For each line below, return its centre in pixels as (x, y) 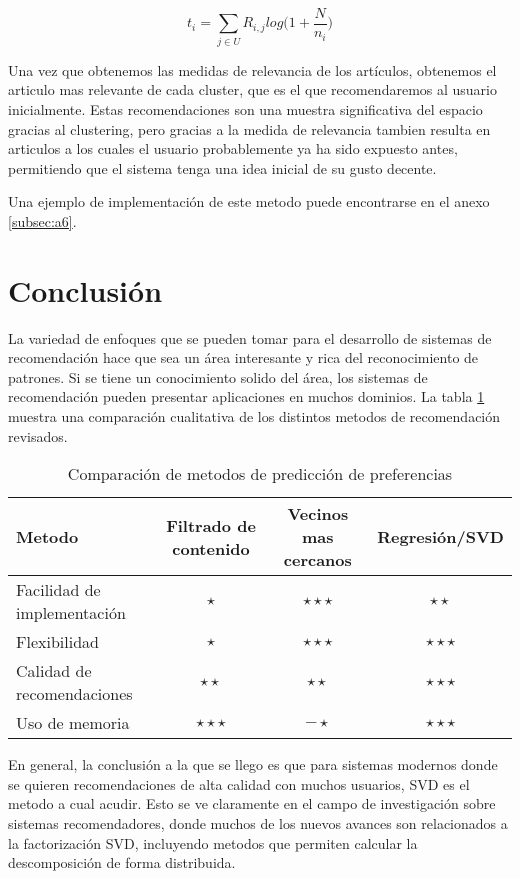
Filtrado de (211, 525)
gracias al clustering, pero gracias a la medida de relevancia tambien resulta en (249, 128)
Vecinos (318, 514)
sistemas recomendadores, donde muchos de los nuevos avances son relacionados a (258, 823)
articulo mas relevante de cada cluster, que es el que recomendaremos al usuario (252, 89)
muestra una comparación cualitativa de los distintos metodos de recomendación (254, 416)
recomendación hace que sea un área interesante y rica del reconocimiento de (243, 357)
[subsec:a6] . (42, 220)
